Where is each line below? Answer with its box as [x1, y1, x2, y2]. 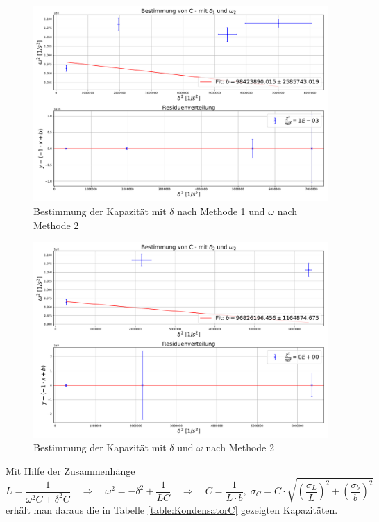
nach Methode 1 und [177, 203, 265, 218]
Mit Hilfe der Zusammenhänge [6, 463, 135, 478]
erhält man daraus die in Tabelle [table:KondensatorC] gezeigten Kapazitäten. [6, 502, 338, 516]
